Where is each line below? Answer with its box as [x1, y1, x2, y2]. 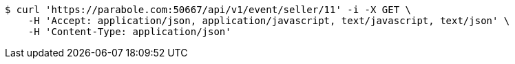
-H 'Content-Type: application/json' [28, 26, 231, 37]
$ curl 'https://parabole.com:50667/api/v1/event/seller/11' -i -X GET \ [5, 4, 412, 15]
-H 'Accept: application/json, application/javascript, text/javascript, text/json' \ [28, 15, 510, 26]
